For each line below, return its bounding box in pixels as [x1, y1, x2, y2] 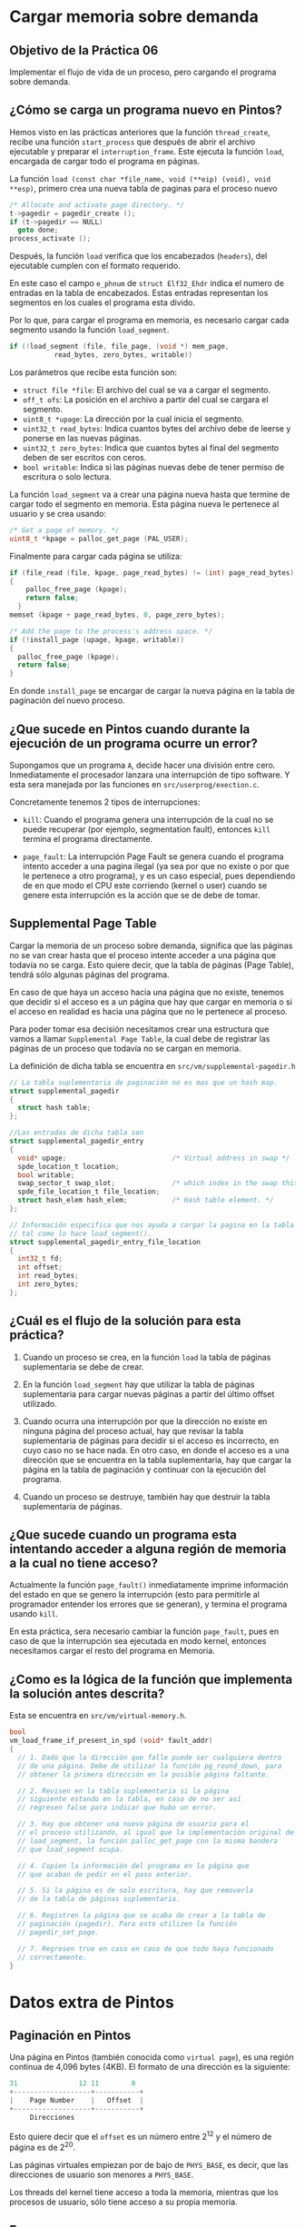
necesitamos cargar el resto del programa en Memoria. [9, 1646, 215, 1657]
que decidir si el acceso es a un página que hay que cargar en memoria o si [9, 996, 293, 1007]
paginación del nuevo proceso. [9, 695, 125, 706]
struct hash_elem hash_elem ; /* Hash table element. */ [17, 1196, 274, 1205]
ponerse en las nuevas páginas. [22, 432, 143, 443]
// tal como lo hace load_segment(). [9, 1229, 152, 1238]
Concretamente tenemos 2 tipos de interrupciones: [9, 797, 201, 807]
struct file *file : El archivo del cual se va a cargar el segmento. [22, 384, 271, 395]
